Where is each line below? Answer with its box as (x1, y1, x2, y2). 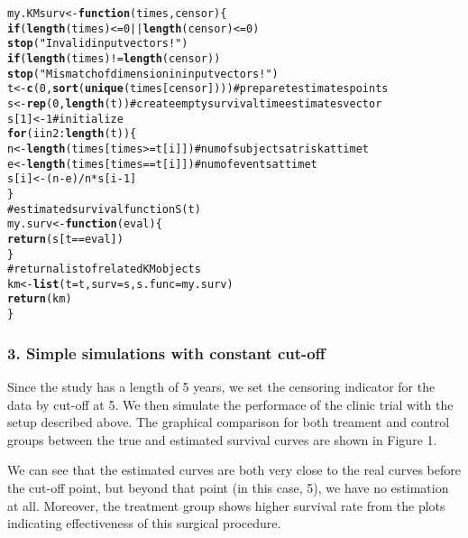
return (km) (7, 292, 72, 306)
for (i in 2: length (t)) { (7, 127, 137, 141)
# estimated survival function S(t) (7, 202, 201, 216)
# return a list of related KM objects (7, 263, 201, 276)
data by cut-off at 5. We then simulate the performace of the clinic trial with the (7, 394, 454, 413)
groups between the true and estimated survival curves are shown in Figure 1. (7, 430, 437, 449)
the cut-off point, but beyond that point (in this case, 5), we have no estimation (7, 478, 449, 496)
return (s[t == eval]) (7, 232, 124, 246)
